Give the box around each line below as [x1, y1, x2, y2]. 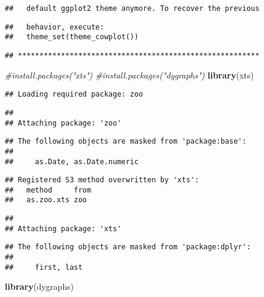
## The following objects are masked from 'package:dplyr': [5, 243, 251, 252]
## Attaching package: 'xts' [5, 224, 122, 233]
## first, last [5, 263, 83, 272]
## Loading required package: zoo [5, 90, 143, 99]
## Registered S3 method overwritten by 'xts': [5, 176, 200, 185]
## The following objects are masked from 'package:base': [5, 137, 247, 146]
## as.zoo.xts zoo [5, 196, 87, 205]
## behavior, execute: [5, 22, 104, 31]
